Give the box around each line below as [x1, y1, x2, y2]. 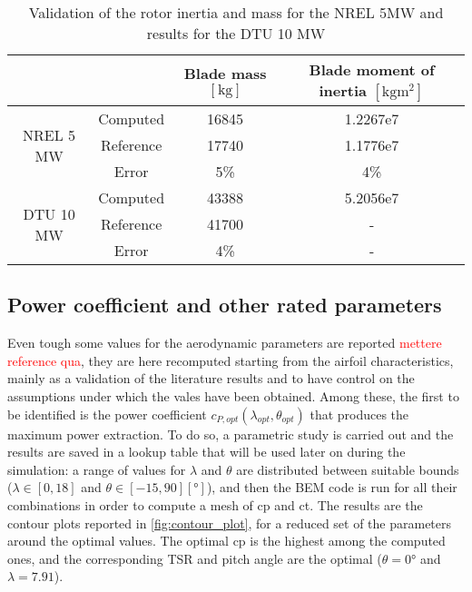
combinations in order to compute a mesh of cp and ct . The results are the [7, 495, 423, 514]
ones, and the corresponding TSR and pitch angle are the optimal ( [7, 548, 382, 567]
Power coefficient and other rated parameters [7, 291, 442, 319]
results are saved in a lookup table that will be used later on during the [7, 442, 406, 461]
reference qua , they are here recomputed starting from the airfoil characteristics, [7, 350, 454, 370]
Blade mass [183, 63, 267, 84]
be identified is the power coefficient [7, 404, 207, 423]
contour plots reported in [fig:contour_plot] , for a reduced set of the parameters [7, 513, 452, 532]
